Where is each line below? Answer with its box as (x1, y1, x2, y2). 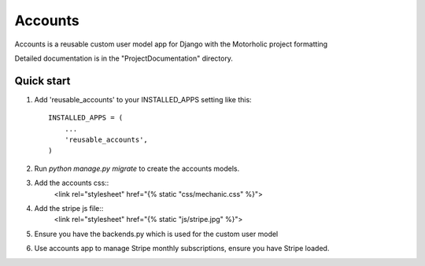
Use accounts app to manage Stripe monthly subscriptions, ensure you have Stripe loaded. (34, 244, 330, 253)
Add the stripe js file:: (34, 203, 104, 212)
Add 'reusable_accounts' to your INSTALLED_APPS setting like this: (34, 94, 252, 104)
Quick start (14, 74, 71, 87)
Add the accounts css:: (34, 178, 109, 188)
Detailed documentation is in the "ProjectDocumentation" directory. (14, 54, 234, 63)
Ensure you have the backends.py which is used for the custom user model (34, 229, 279, 238)
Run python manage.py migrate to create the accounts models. (34, 164, 240, 173)
